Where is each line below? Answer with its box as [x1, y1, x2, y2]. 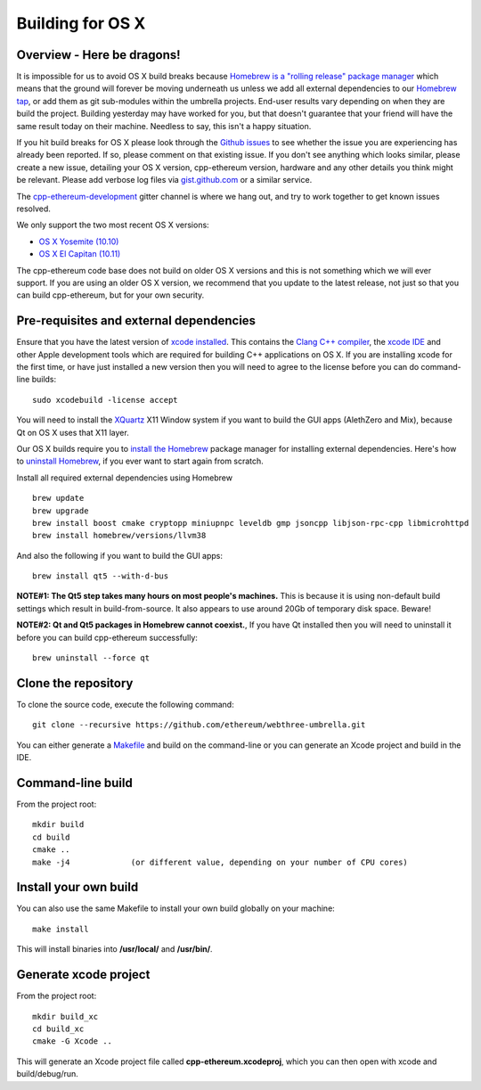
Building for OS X [16, 13, 146, 33]
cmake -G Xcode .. [32, 1037, 113, 1046]
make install [32, 923, 89, 934]
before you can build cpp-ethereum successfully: [16, 632, 198, 643]
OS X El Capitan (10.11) [38, 249, 121, 259]
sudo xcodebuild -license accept [32, 395, 178, 405]
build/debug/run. [16, 1069, 79, 1079]
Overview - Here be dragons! [16, 47, 182, 62]
